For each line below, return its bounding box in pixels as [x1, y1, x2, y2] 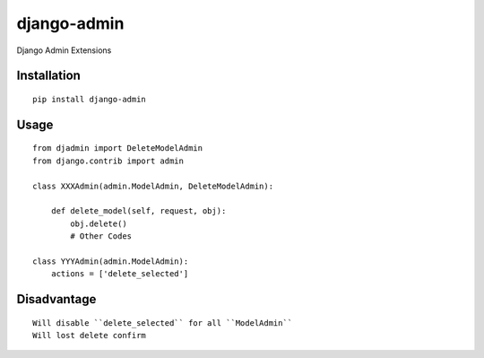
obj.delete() [70, 218, 127, 229]
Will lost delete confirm [32, 330, 147, 341]
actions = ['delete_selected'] [50, 269, 189, 279]
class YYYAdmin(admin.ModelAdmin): [32, 256, 189, 266]
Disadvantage [16, 292, 97, 307]
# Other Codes [70, 231, 133, 241]
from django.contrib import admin [32, 155, 184, 166]
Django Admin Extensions [16, 45, 112, 56]
